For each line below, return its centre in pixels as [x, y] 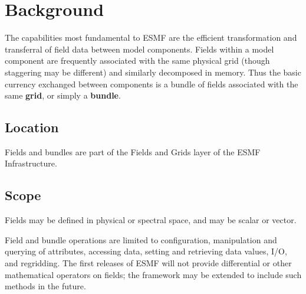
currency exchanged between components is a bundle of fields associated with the [152, 84]
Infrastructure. [31, 163]
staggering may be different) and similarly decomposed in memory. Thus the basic [153, 72]
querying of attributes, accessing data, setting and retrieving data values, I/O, [146, 251]
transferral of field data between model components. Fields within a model [139, 49]
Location [32, 127]
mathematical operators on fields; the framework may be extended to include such [153, 274]
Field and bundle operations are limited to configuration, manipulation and [141, 239]
